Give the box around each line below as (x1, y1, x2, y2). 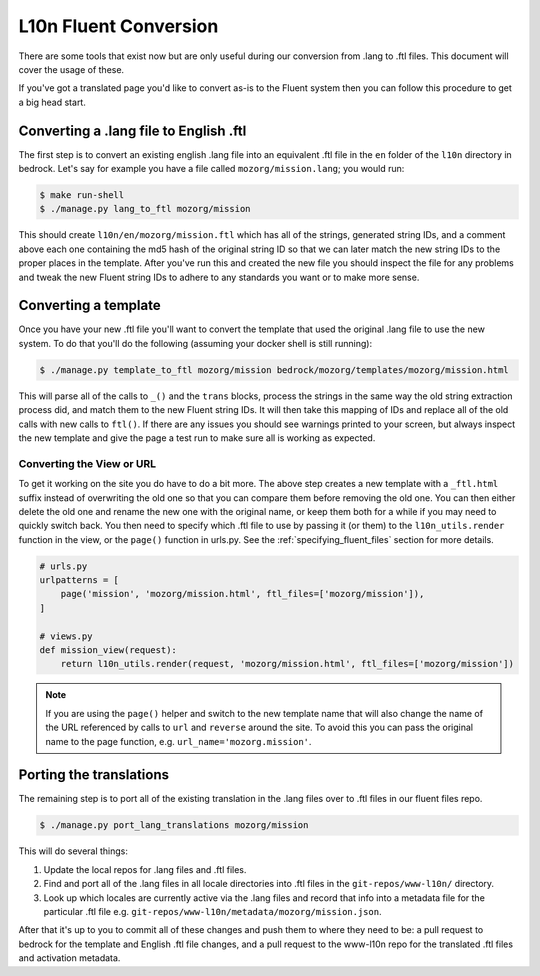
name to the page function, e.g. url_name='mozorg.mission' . (45, 735, 312, 747)
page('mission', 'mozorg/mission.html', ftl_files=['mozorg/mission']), (60, 588, 425, 600)
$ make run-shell (39, 190, 125, 200)
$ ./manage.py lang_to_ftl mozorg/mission (39, 203, 251, 215)
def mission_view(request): (39, 645, 177, 656)
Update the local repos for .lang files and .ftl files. (43, 863, 247, 875)
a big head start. (18, 96, 87, 108)
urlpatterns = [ (39, 575, 120, 586)
